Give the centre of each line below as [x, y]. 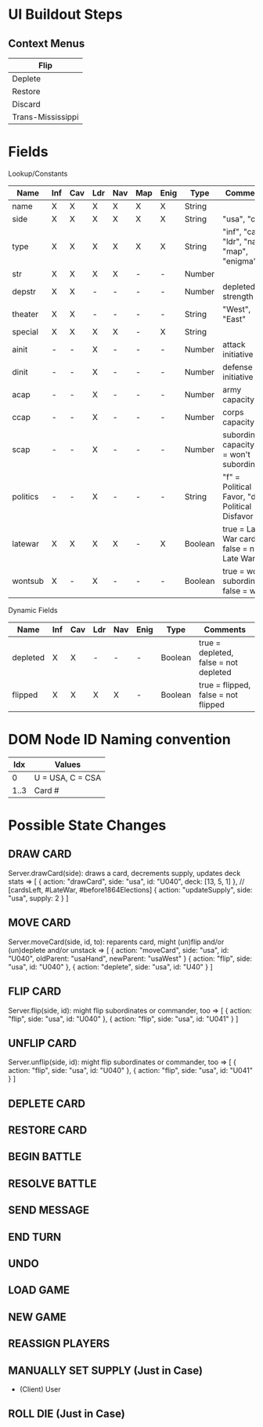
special [25, 331]
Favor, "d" [241, 496]
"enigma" [240, 261]
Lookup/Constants [38, 173]
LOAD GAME [39, 1290]
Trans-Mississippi [46, 117]
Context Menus [47, 44]
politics [25, 496]
